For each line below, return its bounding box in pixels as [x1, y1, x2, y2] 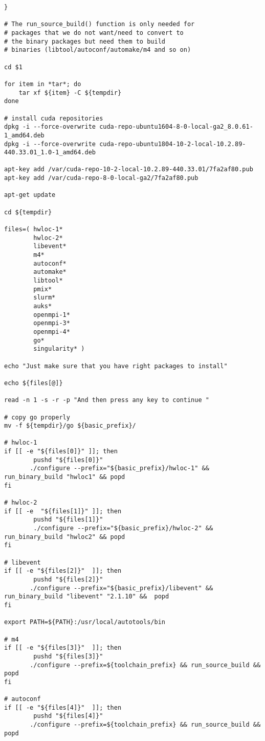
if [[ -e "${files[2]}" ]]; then [4, 567, 122, 575]
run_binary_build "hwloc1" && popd [4, 473, 125, 481]
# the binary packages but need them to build [4, 37, 165, 45]
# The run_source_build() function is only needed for [4, 21, 195, 28]
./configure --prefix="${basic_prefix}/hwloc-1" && [30, 465, 209, 472]
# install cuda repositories [4, 114, 103, 122]
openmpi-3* [33, 319, 70, 327]
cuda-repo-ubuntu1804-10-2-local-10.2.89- [99, 140, 246, 148]
